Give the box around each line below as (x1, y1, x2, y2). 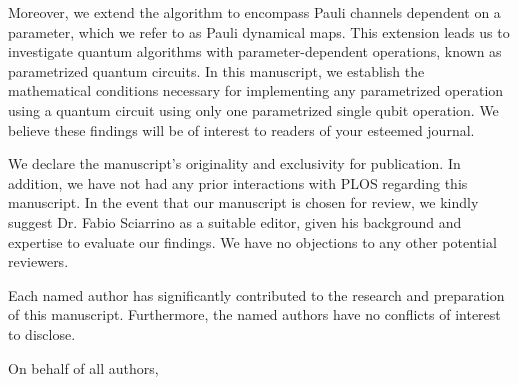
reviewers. (8, 251, 69, 272)
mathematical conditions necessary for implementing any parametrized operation (8, 80, 504, 101)
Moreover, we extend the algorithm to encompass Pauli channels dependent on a (8, 2, 501, 22)
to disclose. (8, 323, 76, 344)
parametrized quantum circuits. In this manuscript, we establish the (8, 60, 425, 81)
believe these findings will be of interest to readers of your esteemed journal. (8, 119, 475, 140)
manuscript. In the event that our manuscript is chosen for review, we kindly (8, 192, 479, 213)
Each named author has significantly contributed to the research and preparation (8, 284, 505, 305)
